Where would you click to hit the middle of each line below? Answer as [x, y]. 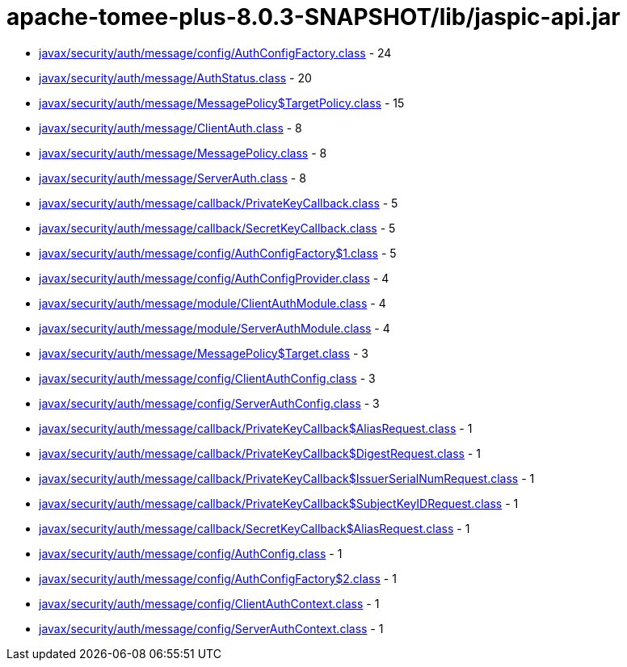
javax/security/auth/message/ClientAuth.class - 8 [170, 128]
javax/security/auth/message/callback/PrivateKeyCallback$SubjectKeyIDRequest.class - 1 [279, 503]
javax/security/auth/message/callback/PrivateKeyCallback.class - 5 [219, 203]
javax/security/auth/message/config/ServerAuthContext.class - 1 [211, 628]
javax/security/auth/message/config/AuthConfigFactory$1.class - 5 [218, 253]
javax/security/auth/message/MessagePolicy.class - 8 [183, 153]
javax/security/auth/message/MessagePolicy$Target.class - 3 [204, 353]
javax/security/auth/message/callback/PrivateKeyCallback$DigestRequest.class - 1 [260, 453]
